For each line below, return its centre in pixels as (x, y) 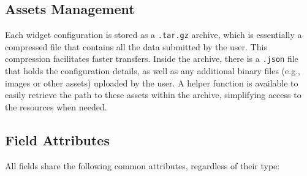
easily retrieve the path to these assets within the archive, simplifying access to (153, 95)
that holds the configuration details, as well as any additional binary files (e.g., (153, 71)
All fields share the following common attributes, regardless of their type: (142, 165)
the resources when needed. (56, 106)
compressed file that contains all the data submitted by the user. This (136, 46)
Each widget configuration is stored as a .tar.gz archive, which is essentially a (153, 35)
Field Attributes (57, 140)
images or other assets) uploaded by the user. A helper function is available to (152, 82)
